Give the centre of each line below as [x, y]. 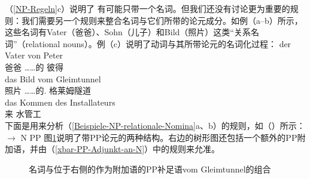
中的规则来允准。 [186, 149]
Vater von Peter [34, 55]
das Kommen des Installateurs [60, 102]
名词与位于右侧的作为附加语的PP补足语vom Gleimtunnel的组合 [150, 169]
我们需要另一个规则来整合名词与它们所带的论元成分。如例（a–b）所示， [162, 20]
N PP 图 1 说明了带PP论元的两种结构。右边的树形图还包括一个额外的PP [159, 137]
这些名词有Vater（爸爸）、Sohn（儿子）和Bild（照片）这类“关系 [128, 32]
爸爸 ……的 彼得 [34, 67]
